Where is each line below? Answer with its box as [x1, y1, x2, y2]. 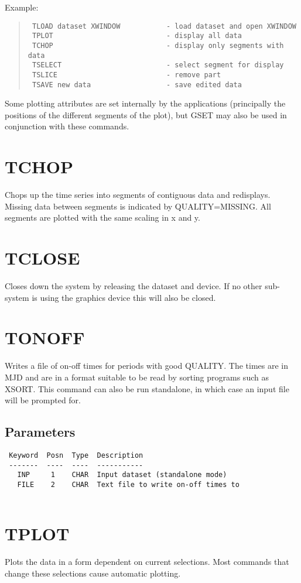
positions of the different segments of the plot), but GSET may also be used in [5, 108, 287, 121]
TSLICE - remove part [32, 70, 221, 79]
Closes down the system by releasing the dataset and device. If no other [5, 280, 262, 291]
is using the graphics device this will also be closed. [32, 291, 216, 303]
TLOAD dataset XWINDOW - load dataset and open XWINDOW [32, 22, 296, 30]
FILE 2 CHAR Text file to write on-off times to [17, 480, 240, 489]
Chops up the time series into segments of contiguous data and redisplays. [5, 188, 271, 201]
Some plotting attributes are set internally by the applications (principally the [5, 97, 286, 109]
